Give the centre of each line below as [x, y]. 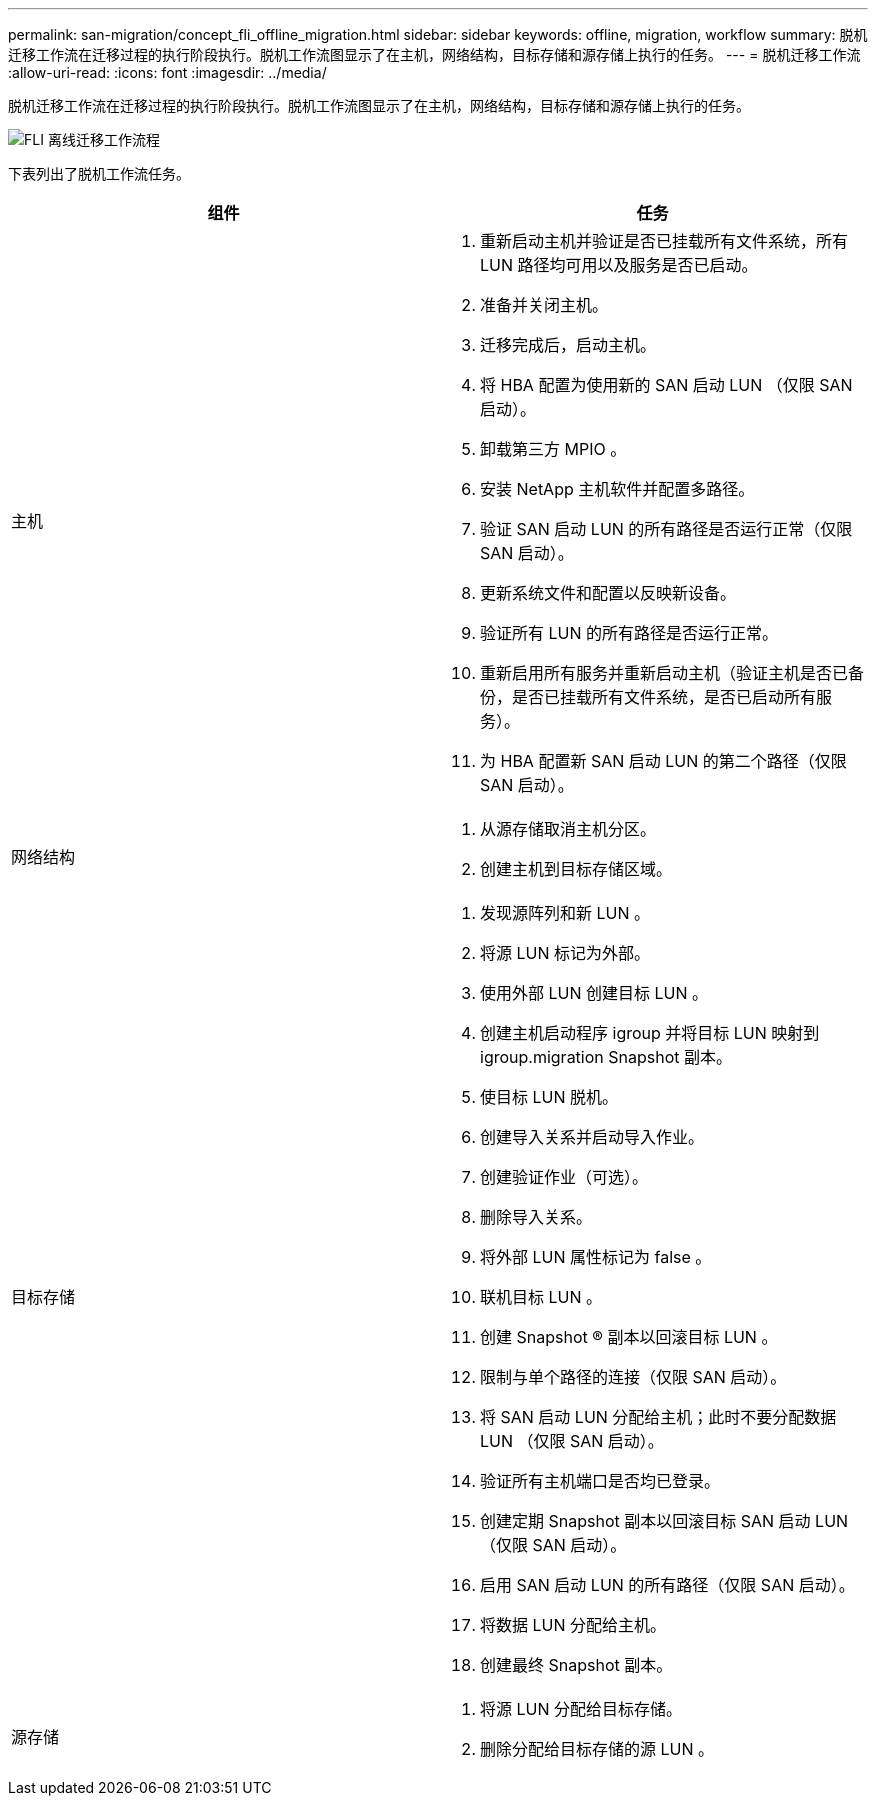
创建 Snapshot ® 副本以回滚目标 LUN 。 [629, 1337]
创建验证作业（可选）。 [564, 1177]
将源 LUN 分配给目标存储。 [581, 1709]
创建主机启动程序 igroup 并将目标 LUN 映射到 [650, 1033]
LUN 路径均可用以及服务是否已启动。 [619, 265]
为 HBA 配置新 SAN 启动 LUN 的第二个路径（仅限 [663, 761]
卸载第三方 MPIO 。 [553, 449]
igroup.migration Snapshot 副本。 [606, 1057]
